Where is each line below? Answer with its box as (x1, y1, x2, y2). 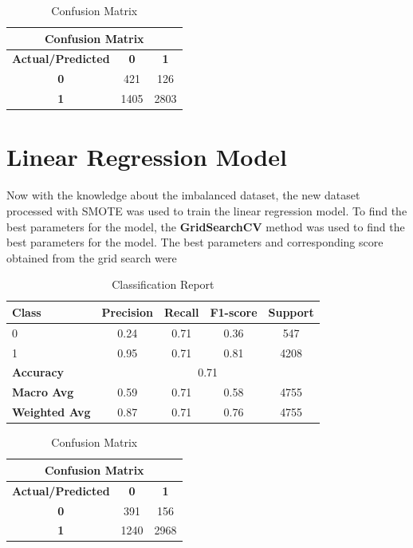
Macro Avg (12, 384, 74, 400)
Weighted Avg (12, 404, 91, 420)
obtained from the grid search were (6, 249, 177, 266)
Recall (164, 303, 199, 320)
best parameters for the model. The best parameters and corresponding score (6, 234, 383, 250)
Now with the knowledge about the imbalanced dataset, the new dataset (6, 187, 360, 203)
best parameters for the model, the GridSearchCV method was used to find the (6, 218, 405, 235)
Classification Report (112, 276, 214, 293)
